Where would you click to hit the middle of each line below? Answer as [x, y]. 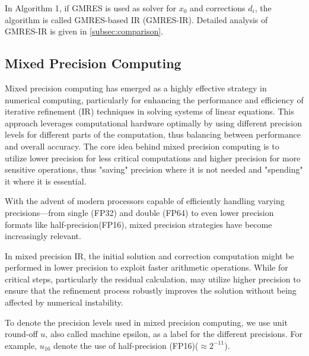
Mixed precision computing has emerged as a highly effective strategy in [136, 88]
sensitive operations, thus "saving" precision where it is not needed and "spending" [154, 169]
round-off [21, 334]
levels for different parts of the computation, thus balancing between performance [153, 134]
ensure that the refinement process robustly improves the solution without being [151, 290]
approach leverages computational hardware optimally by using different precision [153, 123]
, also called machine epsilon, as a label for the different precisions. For [174, 334]
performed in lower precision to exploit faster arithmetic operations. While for [146, 267]
